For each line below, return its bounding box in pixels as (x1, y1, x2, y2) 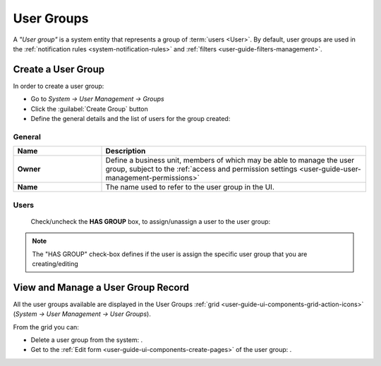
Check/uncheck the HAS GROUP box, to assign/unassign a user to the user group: (30, 217, 271, 225)
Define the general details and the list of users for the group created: (30, 115, 231, 123)
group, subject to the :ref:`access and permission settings (105, 164, 298, 174)
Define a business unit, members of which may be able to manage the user (105, 156, 355, 165)
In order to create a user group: (13, 82, 104, 90)
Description (105, 146, 146, 156)
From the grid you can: (13, 322, 79, 331)
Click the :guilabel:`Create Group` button (30, 104, 148, 113)
